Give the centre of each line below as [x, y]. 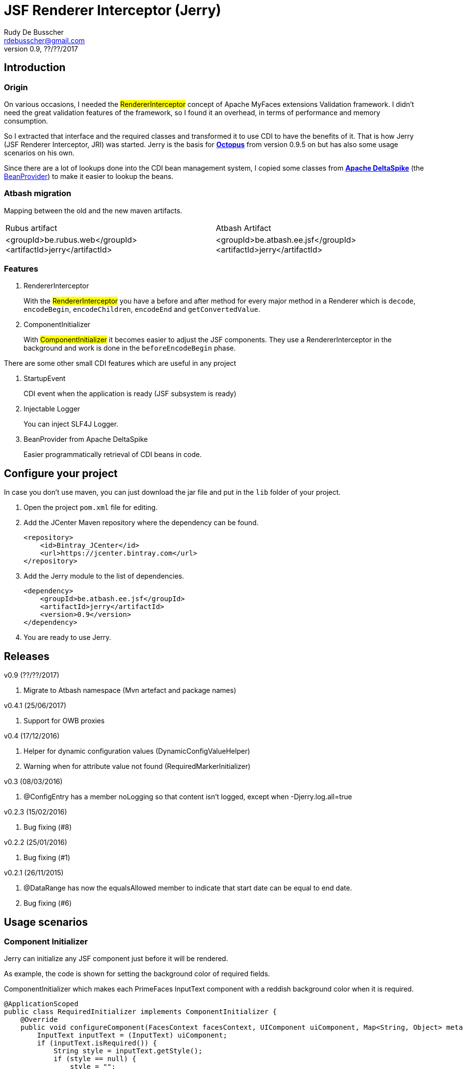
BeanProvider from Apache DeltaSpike [86, 439]
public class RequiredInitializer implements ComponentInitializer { [141, 1012]
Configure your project [61, 473]
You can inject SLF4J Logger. [71, 424]
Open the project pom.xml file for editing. [91, 508]
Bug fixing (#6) [48, 903]
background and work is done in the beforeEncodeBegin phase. [130, 348]
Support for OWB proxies [64, 721]
